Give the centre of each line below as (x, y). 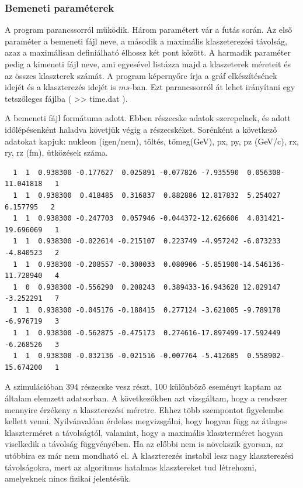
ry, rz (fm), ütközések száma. (56, 152)
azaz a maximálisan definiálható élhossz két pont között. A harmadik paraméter (148, 52)
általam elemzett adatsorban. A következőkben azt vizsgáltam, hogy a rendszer (146, 398)
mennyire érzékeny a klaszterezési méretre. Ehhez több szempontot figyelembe (144, 409)
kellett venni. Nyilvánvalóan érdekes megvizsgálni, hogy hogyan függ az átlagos (146, 421)
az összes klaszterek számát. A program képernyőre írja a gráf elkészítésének (141, 75)
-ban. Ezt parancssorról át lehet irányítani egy (213, 87)
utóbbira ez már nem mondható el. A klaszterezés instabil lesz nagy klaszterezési (149, 455)
